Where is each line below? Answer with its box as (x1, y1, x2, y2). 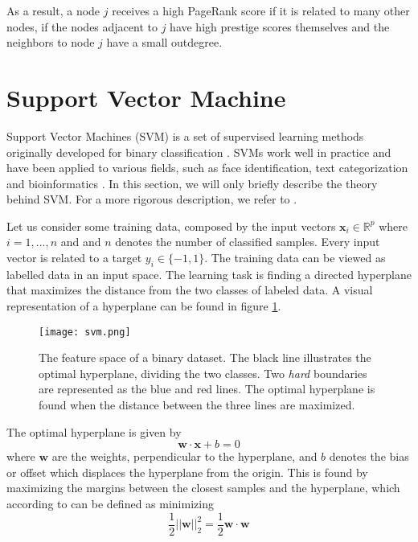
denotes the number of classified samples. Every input (115, 233, 380, 250)
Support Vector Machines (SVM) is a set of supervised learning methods (6, 127, 364, 144)
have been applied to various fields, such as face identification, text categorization (6, 159, 408, 176)
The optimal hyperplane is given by (6, 423, 182, 440)
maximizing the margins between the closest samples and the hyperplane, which (6, 479, 400, 496)
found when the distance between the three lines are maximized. (39, 396, 355, 413)
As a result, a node (6, 2, 100, 18)
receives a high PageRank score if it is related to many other (112, 2, 410, 18)
